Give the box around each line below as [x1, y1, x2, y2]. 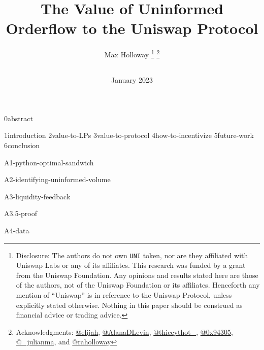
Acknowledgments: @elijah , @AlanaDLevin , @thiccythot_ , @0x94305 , [16, 326, 233, 337]
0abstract [4, 113, 33, 123]
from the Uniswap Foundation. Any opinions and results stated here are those [16, 269, 258, 280]
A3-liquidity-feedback [4, 191, 71, 201]
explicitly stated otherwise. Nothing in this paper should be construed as [16, 299, 243, 310]
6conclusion [4, 140, 40, 150]
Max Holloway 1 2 [104, 48, 160, 59]
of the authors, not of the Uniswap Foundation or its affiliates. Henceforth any [16, 279, 260, 290]
